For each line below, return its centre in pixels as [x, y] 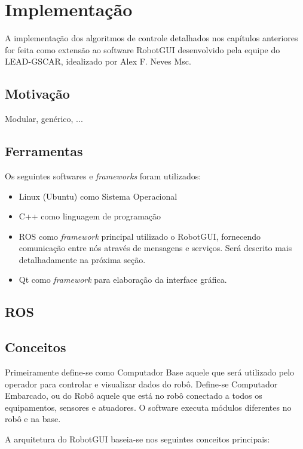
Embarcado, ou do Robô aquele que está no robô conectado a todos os [134, 395]
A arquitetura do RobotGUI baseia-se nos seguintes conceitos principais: [137, 439]
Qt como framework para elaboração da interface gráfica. [123, 280]
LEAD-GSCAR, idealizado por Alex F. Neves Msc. [98, 61]
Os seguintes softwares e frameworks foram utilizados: [103, 175]
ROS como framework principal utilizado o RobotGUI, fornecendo [140, 236]
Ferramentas [44, 151]
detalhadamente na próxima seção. [82, 259]
